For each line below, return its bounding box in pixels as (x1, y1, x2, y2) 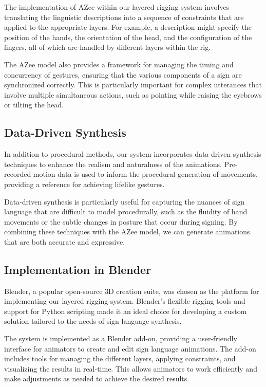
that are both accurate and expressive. (4, 236, 125, 247)
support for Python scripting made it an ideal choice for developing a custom (4, 305, 247, 316)
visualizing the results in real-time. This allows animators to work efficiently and (4, 363, 257, 374)
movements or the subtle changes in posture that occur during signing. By (4, 216, 238, 227)
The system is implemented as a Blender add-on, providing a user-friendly (4, 333, 237, 344)
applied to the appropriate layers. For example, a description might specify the (4, 22, 252, 32)
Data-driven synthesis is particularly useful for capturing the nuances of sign (4, 196, 245, 207)
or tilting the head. (4, 99, 64, 110)
